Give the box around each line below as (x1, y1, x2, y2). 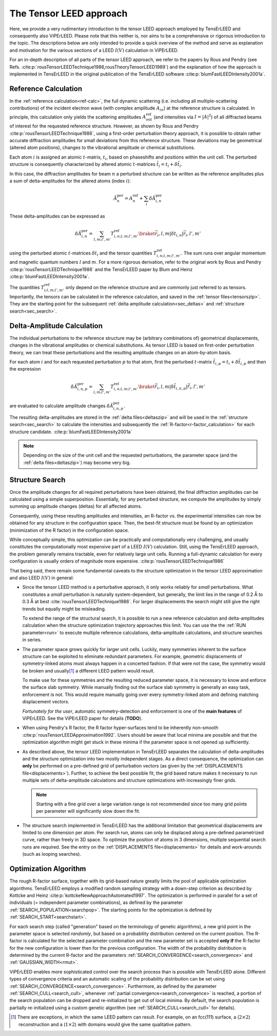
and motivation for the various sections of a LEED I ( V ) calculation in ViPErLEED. (9, 47, 179, 53)
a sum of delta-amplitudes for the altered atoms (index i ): (9, 178, 131, 184)
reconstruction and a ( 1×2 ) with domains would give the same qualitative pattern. (18, 1021, 192, 1027)
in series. (22, 637, 42, 643)
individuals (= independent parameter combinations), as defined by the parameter (9, 899, 183, 906)
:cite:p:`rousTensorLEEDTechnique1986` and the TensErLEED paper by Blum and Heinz (9, 266, 193, 272)
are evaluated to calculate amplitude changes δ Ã (9, 403, 114, 409)
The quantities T (9, 284, 45, 291)
